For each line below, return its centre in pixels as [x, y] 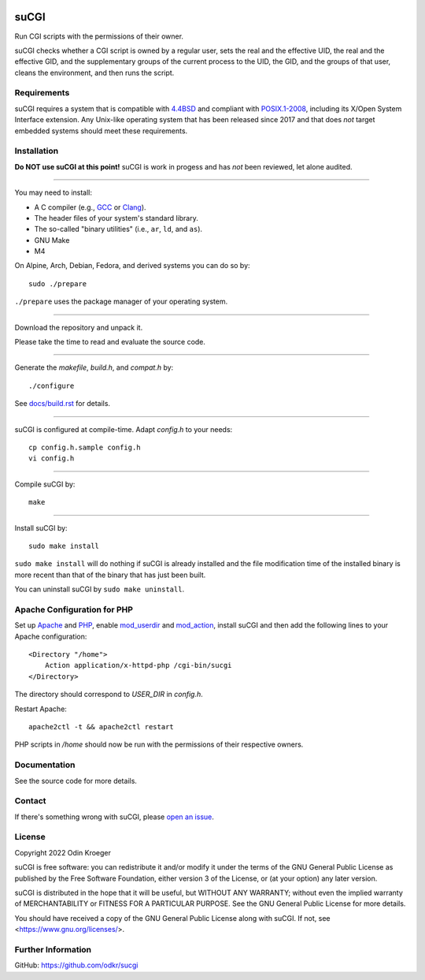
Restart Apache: [41, 709]
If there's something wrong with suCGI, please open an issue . [114, 817]
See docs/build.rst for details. [62, 404]
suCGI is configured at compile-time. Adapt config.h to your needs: [124, 429]
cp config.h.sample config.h [85, 447]
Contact [30, 801]
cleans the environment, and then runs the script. [94, 73]
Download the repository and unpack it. [79, 327]
